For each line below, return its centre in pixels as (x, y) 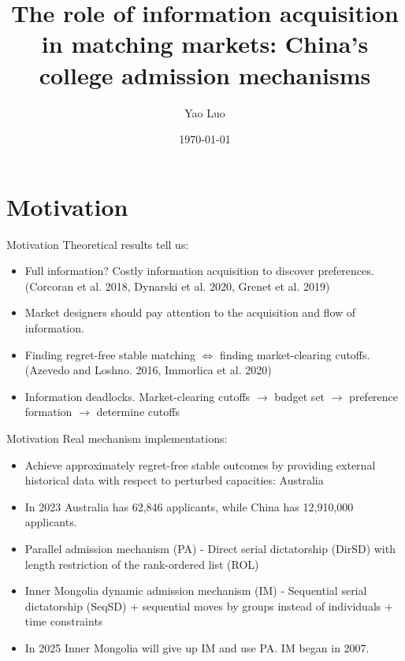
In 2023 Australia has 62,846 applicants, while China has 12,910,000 (189, 506)
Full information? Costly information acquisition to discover (169, 271)
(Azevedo (47, 370)
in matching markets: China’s (205, 44)
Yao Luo (205, 112)
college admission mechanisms (205, 74)
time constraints (64, 621)
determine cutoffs (138, 412)
